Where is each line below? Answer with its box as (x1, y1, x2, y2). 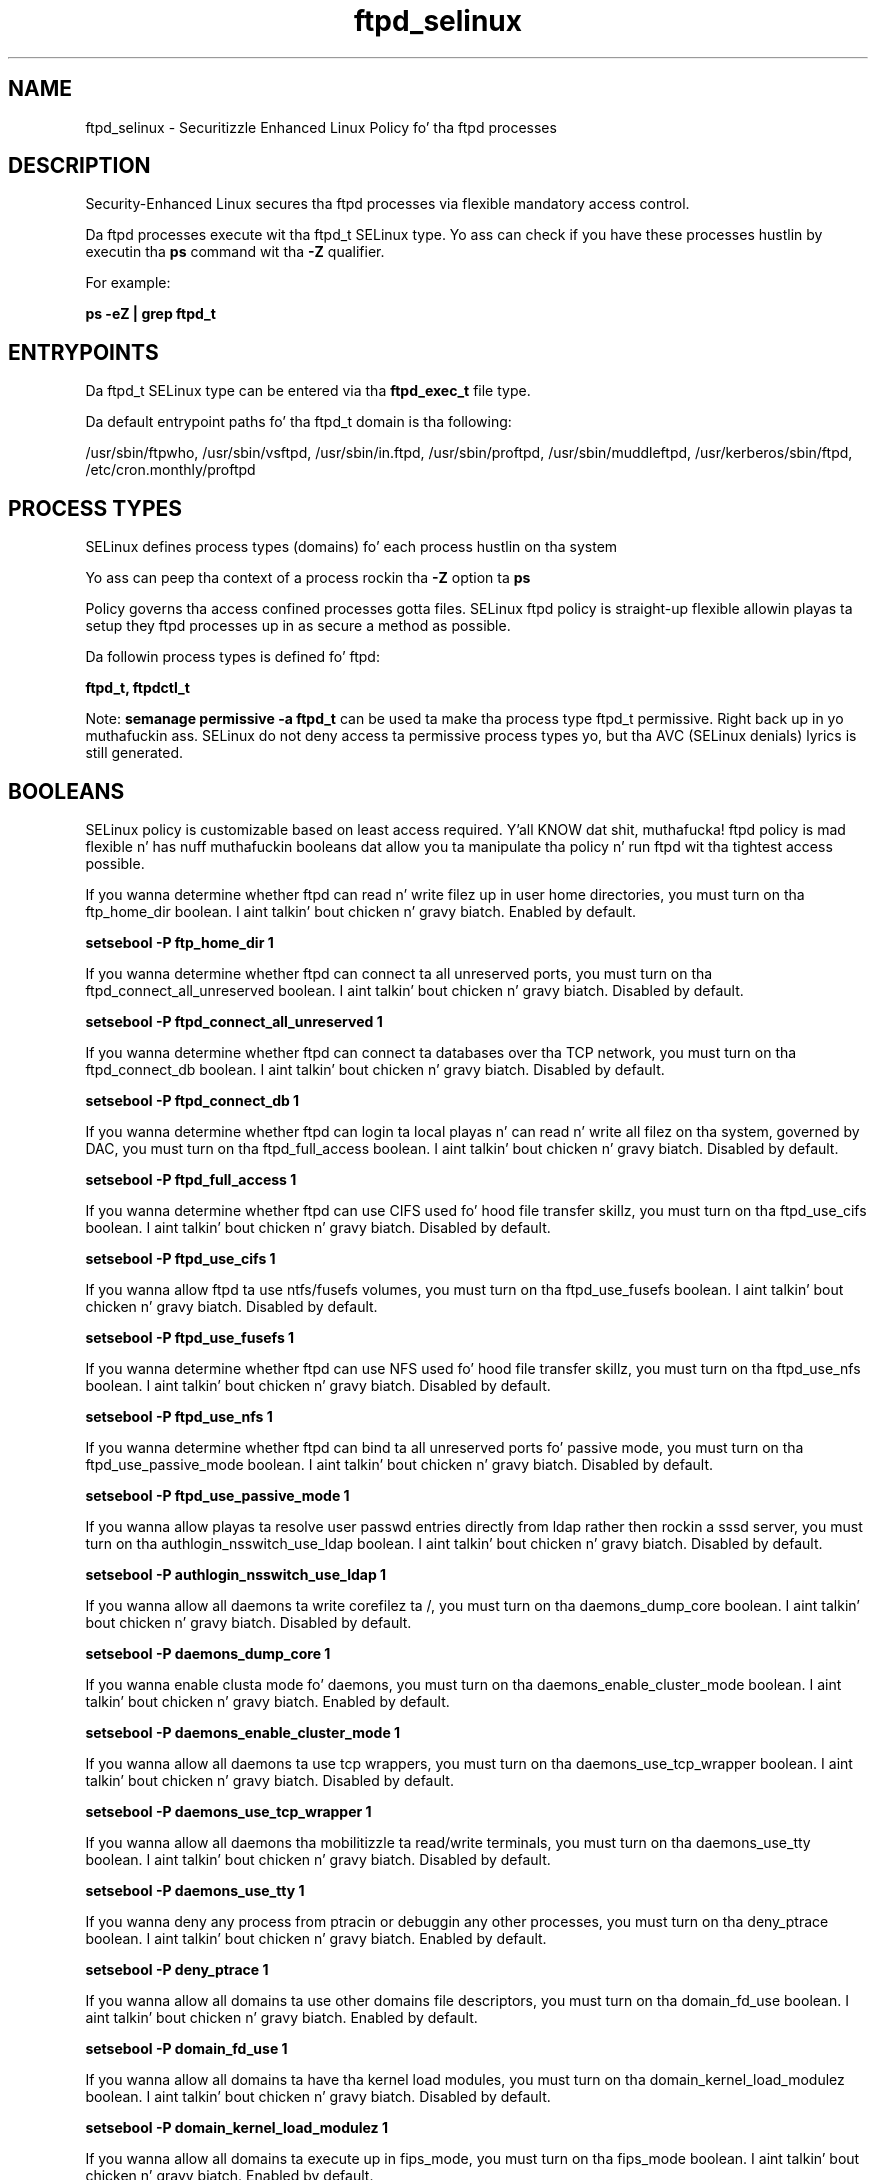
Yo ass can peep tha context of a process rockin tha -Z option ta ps (85, 569, 531, 587)
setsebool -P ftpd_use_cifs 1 (85, 1249, 276, 1267)
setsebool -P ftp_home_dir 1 (85, 933, 274, 951)
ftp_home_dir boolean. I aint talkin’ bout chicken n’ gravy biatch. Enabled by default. (85, 902, 636, 920)
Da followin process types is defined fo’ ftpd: (85, 648, 380, 666)
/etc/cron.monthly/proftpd (85, 461, 256, 479)
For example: (85, 274, 171, 292)
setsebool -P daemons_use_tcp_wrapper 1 (85, 1802, 372, 1820)
